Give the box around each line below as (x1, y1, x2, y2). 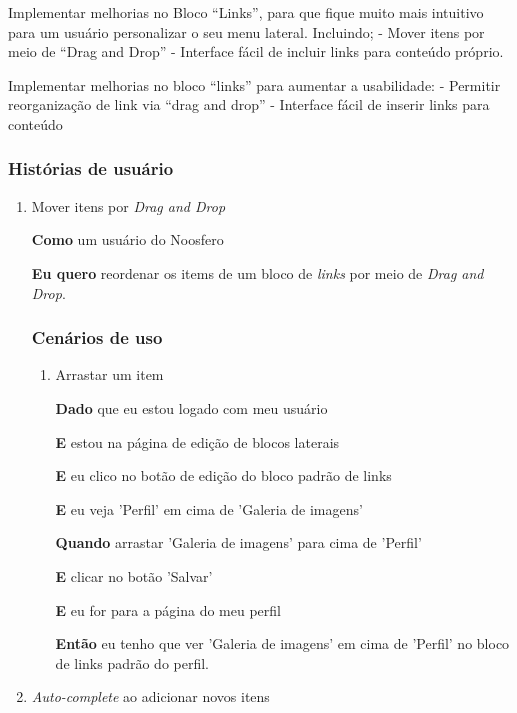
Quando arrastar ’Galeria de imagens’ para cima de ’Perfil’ (55, 532, 422, 553)
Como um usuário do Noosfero (31, 229, 224, 250)
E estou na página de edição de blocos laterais (55, 431, 340, 452)
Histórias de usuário (8, 156, 174, 181)
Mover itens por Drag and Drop (31, 195, 226, 216)
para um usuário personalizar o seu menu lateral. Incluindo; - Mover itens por (8, 21, 485, 42)
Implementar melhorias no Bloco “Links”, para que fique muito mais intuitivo (8, 2, 484, 22)
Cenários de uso (31, 325, 163, 350)
